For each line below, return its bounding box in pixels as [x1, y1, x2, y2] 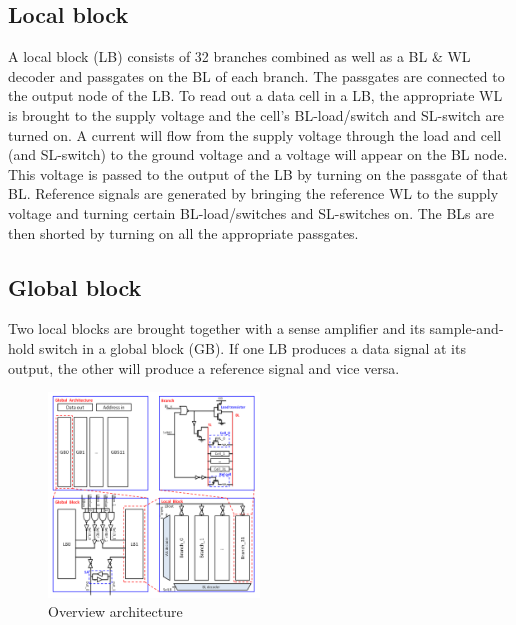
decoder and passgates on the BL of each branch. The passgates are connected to [8, 65, 505, 86]
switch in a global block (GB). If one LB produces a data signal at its [39, 337, 466, 358]
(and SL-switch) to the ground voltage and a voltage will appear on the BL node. [8, 144, 508, 165]
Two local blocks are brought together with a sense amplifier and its [8, 318, 425, 339]
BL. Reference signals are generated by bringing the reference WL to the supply [8, 183, 499, 204]
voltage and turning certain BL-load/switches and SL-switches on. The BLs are [8, 202, 494, 223]
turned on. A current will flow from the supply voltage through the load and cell [8, 124, 502, 145]
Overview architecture [48, 601, 183, 622]
